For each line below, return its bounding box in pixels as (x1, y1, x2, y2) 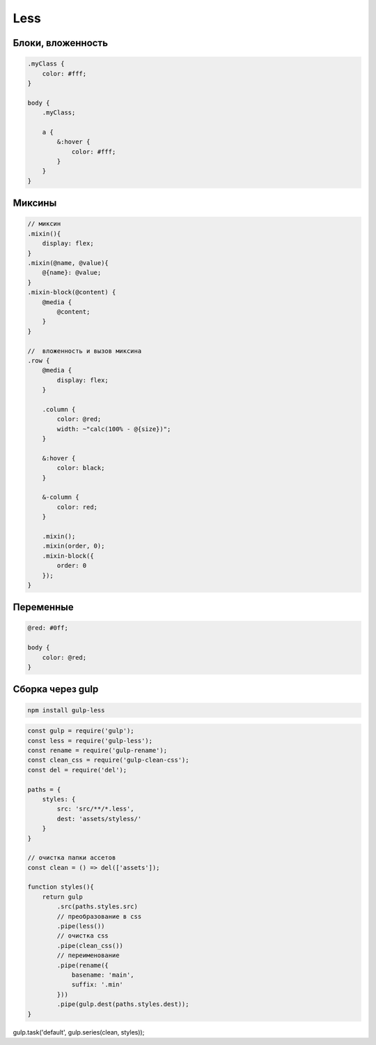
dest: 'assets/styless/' (56, 815, 142, 822)
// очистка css (56, 932, 109, 940)
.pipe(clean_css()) (56, 942, 123, 949)
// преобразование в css (56, 912, 142, 920)
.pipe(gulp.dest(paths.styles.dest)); (56, 1000, 189, 1008)
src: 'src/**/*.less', (56, 805, 135, 813)
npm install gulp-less (27, 706, 105, 714)
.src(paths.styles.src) (56, 903, 139, 910)
